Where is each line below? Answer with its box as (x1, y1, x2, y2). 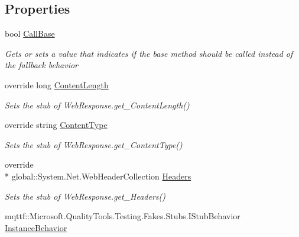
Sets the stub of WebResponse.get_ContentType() (5, 138, 183, 150)
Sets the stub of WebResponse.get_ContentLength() (5, 98, 190, 111)
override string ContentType (5, 118, 108, 131)
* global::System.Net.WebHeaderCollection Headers (5, 169, 191, 182)
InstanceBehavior (5, 221, 67, 233)
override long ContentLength (5, 78, 109, 91)
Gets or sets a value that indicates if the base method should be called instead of (5, 47, 293, 59)
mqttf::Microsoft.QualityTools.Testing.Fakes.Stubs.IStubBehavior (5, 210, 240, 222)
